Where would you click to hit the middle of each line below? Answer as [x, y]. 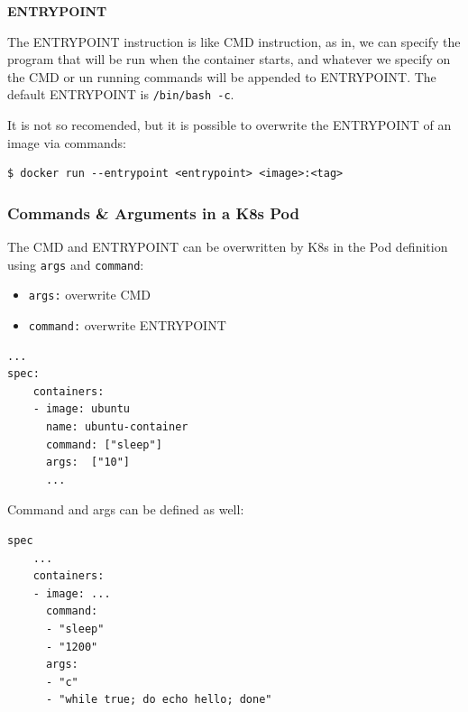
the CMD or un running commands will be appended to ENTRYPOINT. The [222, 76]
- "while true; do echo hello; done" [159, 700]
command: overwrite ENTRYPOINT [127, 324]
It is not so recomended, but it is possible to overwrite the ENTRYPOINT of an [229, 125]
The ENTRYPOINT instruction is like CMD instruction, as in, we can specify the [234, 41]
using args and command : [76, 264]
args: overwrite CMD [90, 295]
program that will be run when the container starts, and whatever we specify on [229, 59]
